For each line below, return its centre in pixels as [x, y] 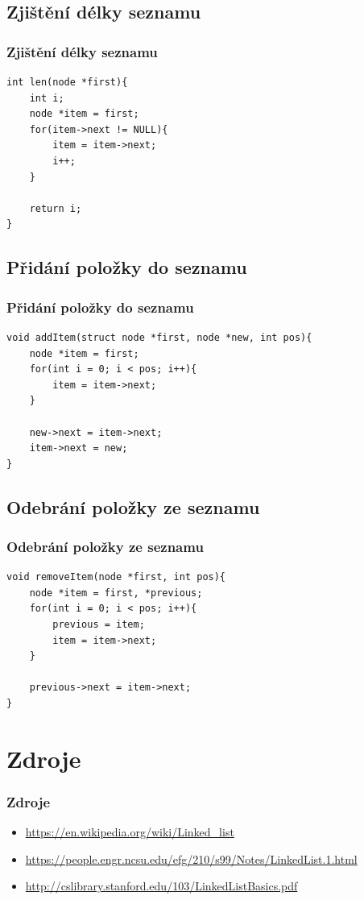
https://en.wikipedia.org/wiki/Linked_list [130, 832]
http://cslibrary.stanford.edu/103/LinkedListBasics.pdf [161, 886]
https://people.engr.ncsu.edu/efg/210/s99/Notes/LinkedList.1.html [191, 859]
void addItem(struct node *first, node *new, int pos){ [159, 337]
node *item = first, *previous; [116, 593]
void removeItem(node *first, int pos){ [116, 577]
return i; [56, 208]
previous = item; [99, 625]
